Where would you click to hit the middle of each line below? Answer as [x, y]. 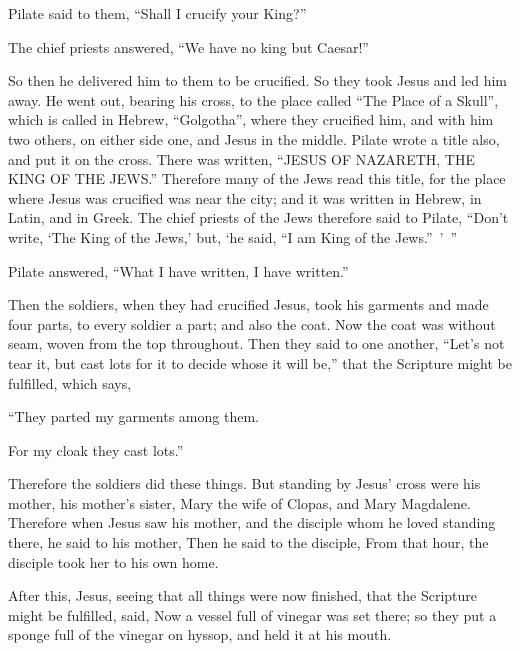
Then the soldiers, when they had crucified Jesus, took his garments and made [248, 304]
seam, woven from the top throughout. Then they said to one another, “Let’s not [256, 343]
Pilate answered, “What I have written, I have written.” [178, 270]
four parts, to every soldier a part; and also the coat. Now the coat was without [252, 323]
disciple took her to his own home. [113, 561]
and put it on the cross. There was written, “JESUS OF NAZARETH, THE [242, 158]
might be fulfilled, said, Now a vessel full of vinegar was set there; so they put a [252, 614]
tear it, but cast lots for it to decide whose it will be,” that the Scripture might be [260, 362]
